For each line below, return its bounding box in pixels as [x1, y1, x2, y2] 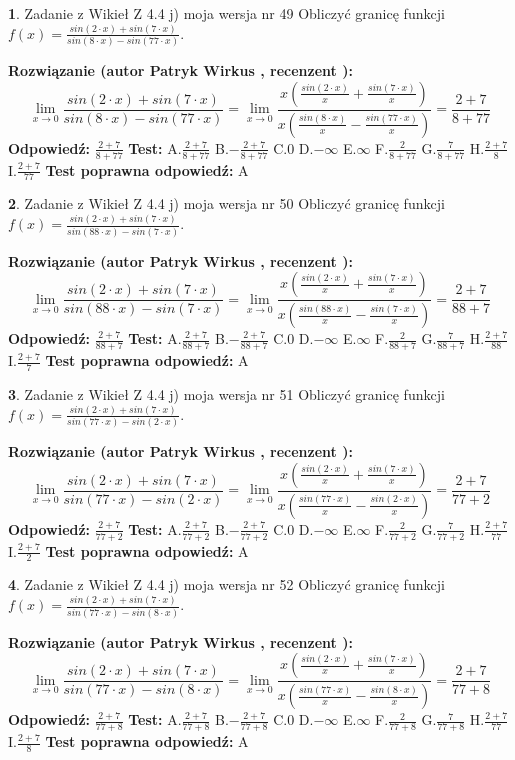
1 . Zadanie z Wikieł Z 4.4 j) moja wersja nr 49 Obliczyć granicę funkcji [8, 3, 445, 23]
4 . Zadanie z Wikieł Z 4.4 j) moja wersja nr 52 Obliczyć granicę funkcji [8, 574, 445, 595]
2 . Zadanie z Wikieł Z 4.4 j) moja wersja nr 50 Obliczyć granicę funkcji [8, 193, 445, 214]
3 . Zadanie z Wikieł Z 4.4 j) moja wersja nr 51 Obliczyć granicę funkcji [8, 383, 445, 404]
